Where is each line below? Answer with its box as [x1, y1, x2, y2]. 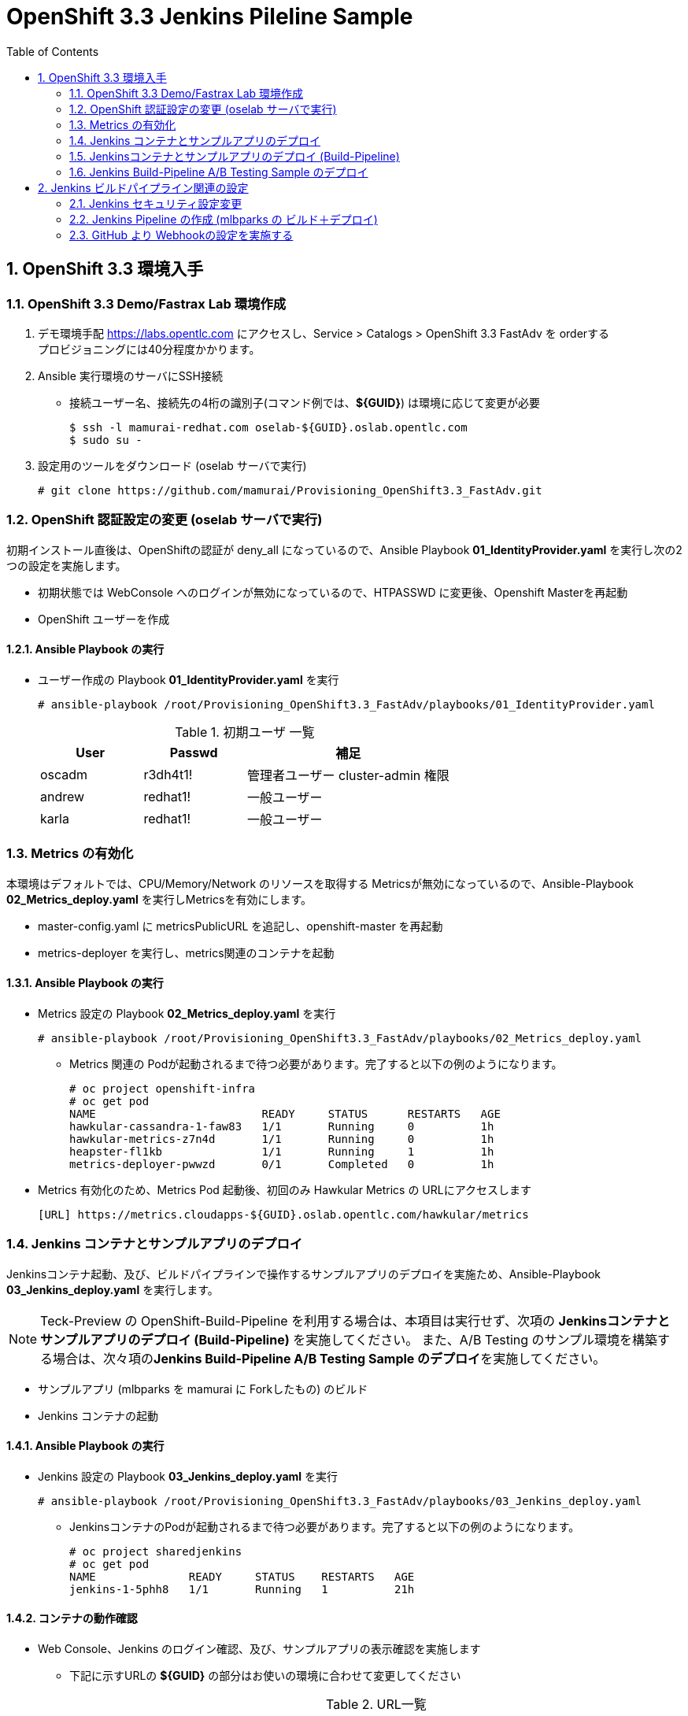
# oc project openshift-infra [69, 1082, 256, 1095]
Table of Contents [6, 44, 99, 58]
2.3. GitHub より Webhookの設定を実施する [69, 227, 294, 242]
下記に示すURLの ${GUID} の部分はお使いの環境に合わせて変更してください [69, 1669, 461, 1683]
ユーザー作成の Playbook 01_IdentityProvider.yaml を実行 [38, 672, 339, 686]
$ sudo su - [69, 433, 142, 446]
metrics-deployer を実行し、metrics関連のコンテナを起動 [38, 945, 335, 960]
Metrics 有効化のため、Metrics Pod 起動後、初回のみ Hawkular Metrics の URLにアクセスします [38, 1182, 531, 1196]
